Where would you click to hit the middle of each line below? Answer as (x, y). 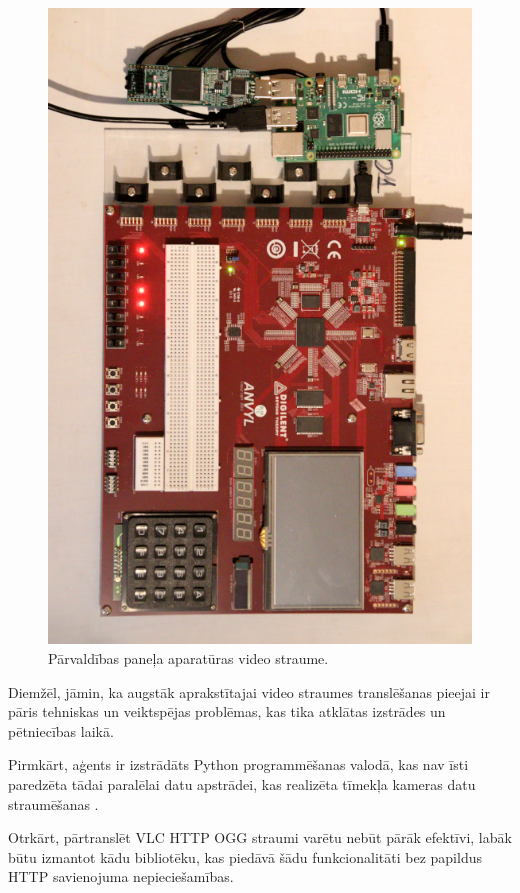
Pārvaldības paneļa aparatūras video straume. (188, 657)
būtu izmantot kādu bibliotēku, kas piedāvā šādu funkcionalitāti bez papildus (245, 856)
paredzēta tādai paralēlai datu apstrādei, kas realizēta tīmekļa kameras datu (242, 783)
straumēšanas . (53, 803)
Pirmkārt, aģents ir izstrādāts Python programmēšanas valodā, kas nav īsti (238, 764)
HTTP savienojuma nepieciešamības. (121, 876)
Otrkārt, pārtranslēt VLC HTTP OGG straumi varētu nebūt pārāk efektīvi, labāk (260, 837)
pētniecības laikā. (61, 730)
